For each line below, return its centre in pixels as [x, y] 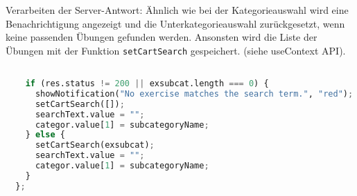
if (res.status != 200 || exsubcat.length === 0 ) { [147, 84]
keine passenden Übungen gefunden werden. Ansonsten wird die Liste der [162, 37]
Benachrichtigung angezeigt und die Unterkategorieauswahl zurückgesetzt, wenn [175, 23]
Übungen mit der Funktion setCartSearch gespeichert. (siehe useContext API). [176, 50]
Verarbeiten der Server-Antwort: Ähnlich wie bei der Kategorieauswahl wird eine [177, 10]
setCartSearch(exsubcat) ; [95, 145]
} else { [45, 135]
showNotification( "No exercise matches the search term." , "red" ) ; [194, 94]
